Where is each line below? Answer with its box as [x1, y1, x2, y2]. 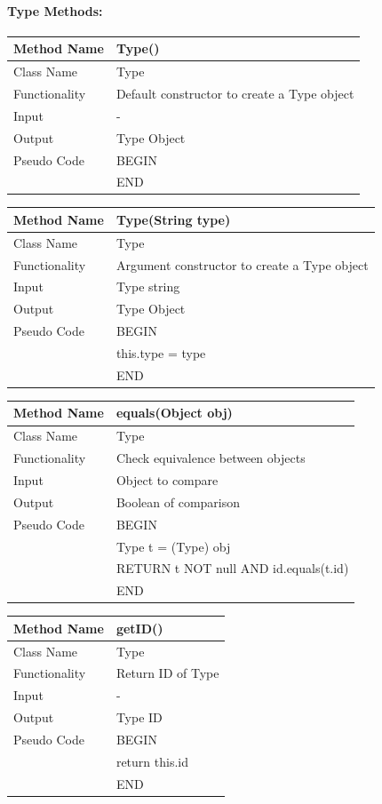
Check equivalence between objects [115, 449, 306, 467]
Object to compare [115, 470, 219, 489]
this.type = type [115, 344, 206, 362]
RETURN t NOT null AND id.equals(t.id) [115, 559, 349, 577]
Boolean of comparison [115, 492, 241, 511]
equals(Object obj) [115, 403, 233, 422]
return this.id [115, 752, 188, 770]
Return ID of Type [115, 664, 219, 682]
